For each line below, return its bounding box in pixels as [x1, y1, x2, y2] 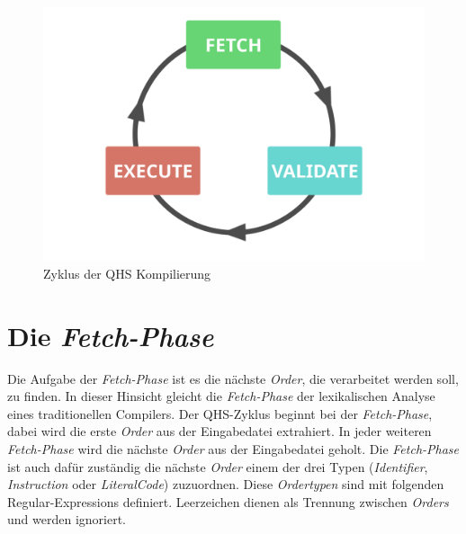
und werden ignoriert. [7, 510, 126, 529]
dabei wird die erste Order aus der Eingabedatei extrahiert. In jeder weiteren [7, 422, 432, 441]
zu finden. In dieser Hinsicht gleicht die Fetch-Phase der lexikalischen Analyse [7, 387, 435, 405]
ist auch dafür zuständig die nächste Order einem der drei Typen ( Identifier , [7, 457, 428, 476]
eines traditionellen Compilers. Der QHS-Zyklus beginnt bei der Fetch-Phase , [7, 404, 433, 423]
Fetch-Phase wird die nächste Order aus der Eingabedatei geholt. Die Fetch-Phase [7, 440, 460, 458]
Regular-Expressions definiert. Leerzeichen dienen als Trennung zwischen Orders [7, 492, 449, 511]
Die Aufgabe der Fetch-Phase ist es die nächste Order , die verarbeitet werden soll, [7, 369, 459, 387]
